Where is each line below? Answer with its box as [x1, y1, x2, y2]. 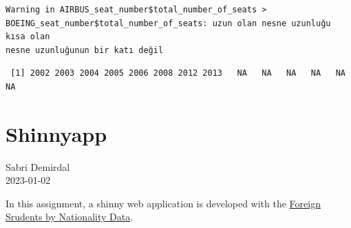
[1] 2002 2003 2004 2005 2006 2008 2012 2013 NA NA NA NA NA [10, 68, 345, 79]
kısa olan [6, 32, 50, 42]
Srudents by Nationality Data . [6, 209, 134, 224]
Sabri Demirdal [6, 159, 70, 174]
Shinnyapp [6, 119, 107, 147]
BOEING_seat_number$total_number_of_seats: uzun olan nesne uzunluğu [6, 18, 331, 28]
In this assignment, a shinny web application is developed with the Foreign [6, 196, 321, 210]
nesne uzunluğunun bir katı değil [6, 45, 164, 55]
